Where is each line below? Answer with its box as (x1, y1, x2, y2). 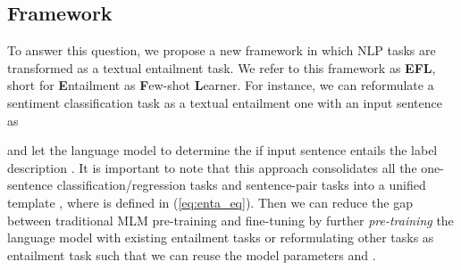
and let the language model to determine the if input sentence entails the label (7, 141, 438, 160)
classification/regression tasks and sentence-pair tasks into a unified (56, 176, 426, 194)
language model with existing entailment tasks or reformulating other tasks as (7, 228, 434, 247)
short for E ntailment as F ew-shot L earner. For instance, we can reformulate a (7, 76, 434, 94)
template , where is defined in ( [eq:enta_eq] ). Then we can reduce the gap (7, 192, 413, 211)
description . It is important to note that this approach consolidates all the (7, 158, 417, 176)
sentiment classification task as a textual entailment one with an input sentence (7, 93, 442, 111)
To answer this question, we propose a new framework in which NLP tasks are (7, 41, 436, 60)
